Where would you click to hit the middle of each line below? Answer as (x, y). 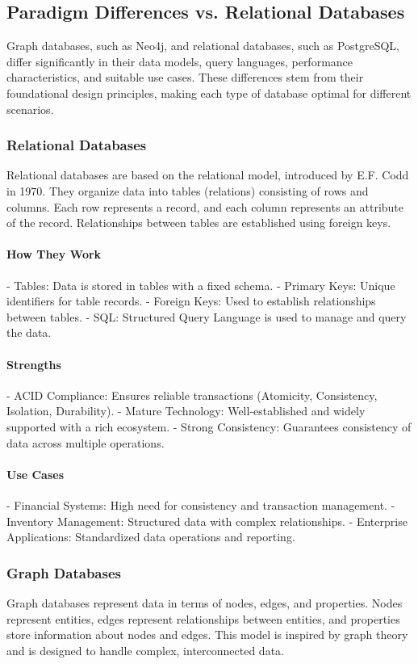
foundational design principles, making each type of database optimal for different (209, 92)
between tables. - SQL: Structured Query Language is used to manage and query (207, 316)
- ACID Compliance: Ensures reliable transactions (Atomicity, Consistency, (192, 395)
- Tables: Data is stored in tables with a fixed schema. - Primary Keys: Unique (201, 285)
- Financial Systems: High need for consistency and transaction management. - (201, 504)
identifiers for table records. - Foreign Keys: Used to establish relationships (191, 301)
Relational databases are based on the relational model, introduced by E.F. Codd (208, 175)
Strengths (34, 364)
